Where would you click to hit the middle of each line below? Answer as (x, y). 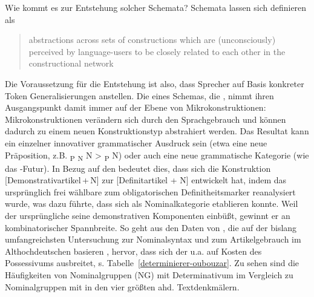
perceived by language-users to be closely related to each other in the (157, 51)
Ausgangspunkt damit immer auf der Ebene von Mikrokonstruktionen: (136, 107)
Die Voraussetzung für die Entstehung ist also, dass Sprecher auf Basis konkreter (155, 83)
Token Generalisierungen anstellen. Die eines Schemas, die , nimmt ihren (139, 95)
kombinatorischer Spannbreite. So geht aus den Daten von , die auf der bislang (151, 227)
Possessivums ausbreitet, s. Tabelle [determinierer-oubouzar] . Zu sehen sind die (152, 263)
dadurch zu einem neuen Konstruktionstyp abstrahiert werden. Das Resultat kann (157, 131)
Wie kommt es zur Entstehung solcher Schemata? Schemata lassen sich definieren (156, 7)
